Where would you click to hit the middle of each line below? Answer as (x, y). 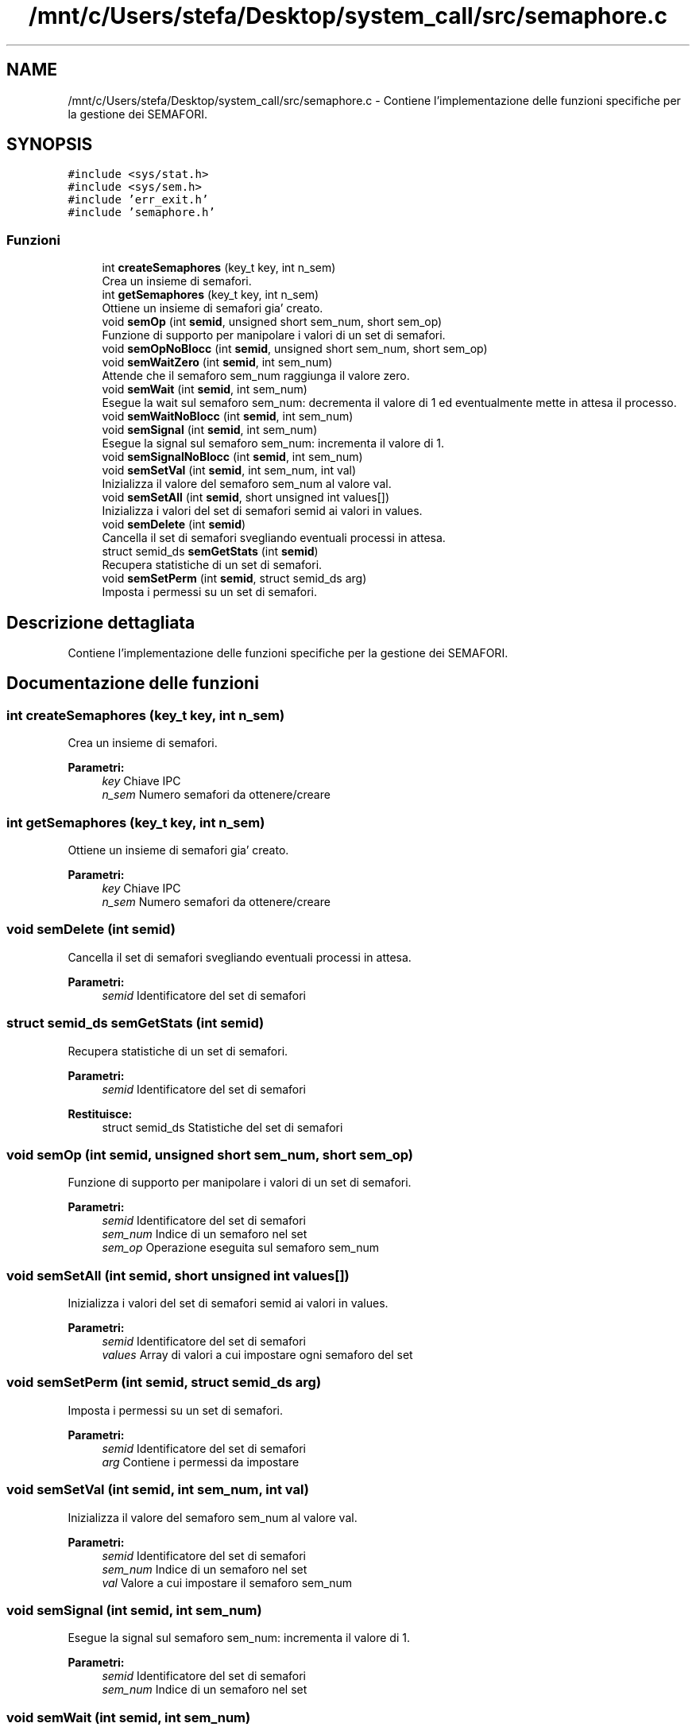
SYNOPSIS (50, 145)
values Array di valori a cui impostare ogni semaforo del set (257, 1355)
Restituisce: (100, 1113)
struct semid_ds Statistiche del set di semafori (222, 1127)
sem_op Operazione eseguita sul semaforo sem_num (240, 1248)
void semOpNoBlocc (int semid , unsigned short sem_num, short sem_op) (295, 349)
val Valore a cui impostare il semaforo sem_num (227, 1582)
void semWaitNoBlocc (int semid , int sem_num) (228, 416)
